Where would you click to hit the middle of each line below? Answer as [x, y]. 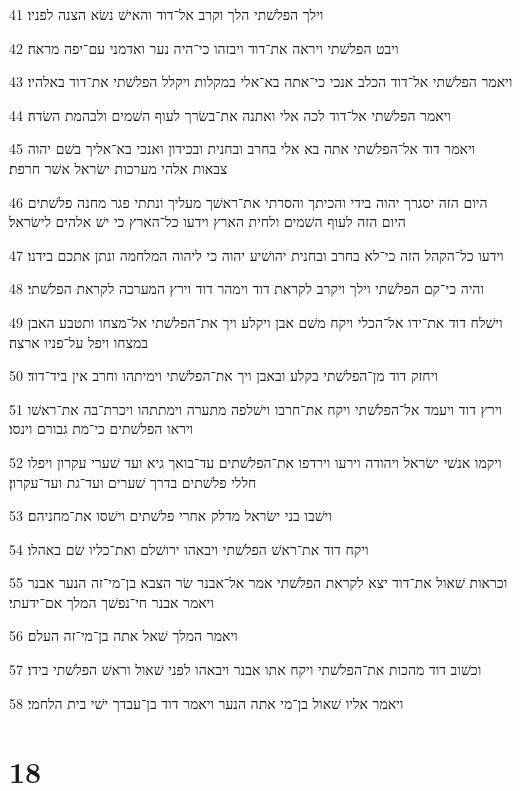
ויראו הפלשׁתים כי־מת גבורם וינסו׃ [101, 428]
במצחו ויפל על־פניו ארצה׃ [79, 341]
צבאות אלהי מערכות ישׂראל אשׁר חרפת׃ [118, 167]
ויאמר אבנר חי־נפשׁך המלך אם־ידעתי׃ [111, 601]
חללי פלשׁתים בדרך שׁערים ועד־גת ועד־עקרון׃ [133, 481]
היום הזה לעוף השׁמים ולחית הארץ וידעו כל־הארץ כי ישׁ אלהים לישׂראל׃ [207, 221]
